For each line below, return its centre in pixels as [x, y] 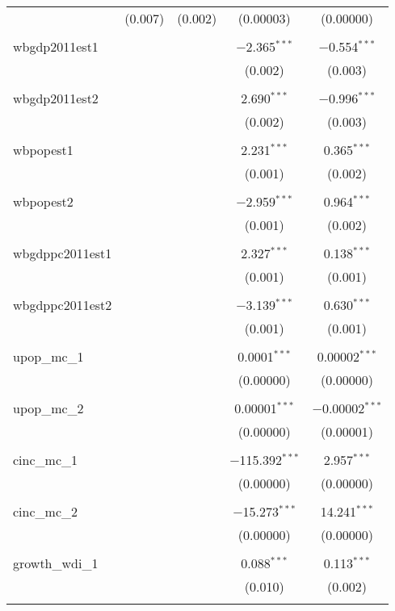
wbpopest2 [43, 201]
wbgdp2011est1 [56, 46]
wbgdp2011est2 [56, 98]
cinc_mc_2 [45, 511]
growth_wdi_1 [56, 563]
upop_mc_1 [48, 356]
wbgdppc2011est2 [63, 305]
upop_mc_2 [48, 408]
